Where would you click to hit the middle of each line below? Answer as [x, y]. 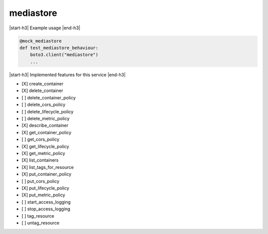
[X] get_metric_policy [43, 153]
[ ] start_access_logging [46, 202]
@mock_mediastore [41, 41]
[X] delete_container [42, 91]
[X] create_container [43, 84]
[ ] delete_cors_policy [43, 105]
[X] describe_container [45, 125]
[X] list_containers [40, 160]
